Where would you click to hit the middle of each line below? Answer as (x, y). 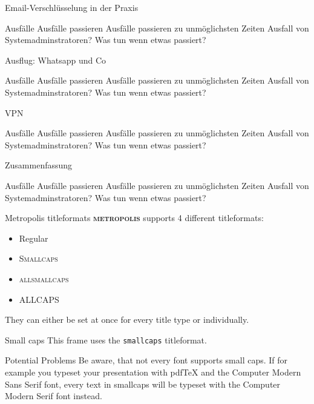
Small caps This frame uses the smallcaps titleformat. (106, 339)
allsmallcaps (44, 278)
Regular (34, 238)
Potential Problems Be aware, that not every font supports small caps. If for (146, 360)
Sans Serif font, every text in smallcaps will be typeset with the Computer (143, 384)
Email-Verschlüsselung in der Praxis (72, 7)
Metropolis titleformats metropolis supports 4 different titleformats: (134, 218)
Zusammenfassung (39, 165)
